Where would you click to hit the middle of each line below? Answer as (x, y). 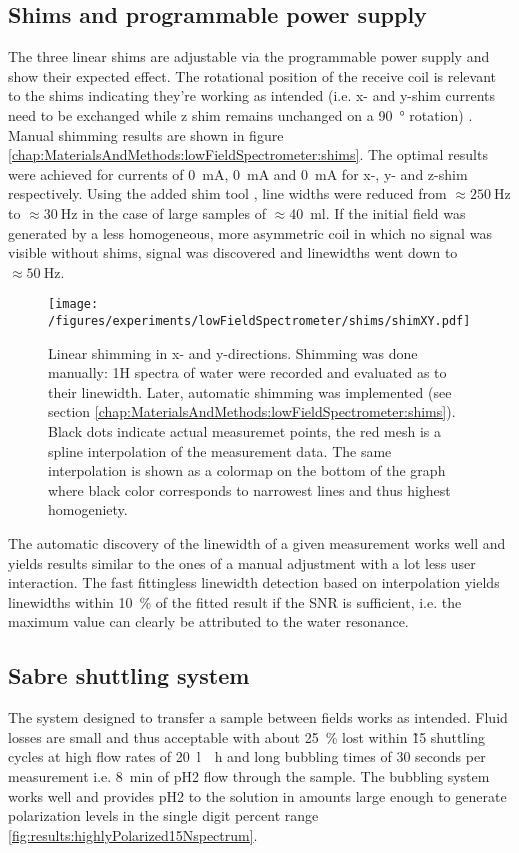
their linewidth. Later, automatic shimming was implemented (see (250, 391)
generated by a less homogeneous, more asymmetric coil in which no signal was (250, 232)
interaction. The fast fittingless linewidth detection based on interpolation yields (254, 582)
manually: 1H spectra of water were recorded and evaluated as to (247, 372)
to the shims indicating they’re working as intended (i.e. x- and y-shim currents (252, 95)
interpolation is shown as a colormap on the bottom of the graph (247, 470)
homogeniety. (88, 509)
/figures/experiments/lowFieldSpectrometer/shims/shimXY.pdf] (259, 320)
